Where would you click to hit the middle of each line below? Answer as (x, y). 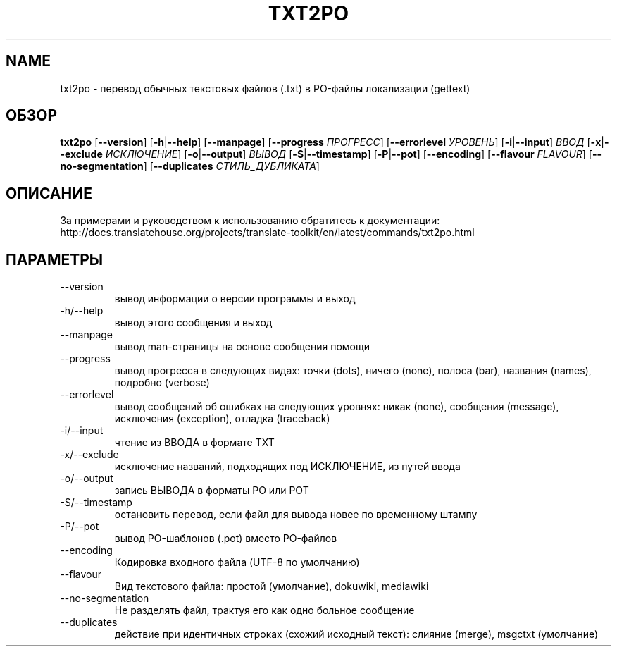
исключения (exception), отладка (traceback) (222, 419)
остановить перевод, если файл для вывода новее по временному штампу (296, 515)
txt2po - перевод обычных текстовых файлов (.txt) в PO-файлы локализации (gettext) (265, 88)
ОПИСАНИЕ (49, 193)
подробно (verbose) (162, 383)
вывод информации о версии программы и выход (235, 299)
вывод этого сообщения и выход (193, 323)
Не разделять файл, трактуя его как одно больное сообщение (264, 610)
